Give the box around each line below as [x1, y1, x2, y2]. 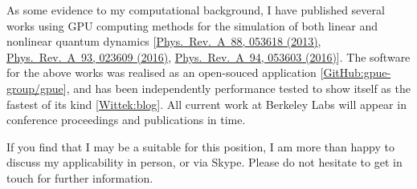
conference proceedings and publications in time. [6, 111, 246, 128]
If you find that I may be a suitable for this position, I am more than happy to [6, 138, 395, 155]
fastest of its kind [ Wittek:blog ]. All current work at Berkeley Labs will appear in [6, 95, 407, 112]
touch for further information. [6, 169, 153, 186]
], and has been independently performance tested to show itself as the [63, 79, 411, 96]
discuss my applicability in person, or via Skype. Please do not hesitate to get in [6, 154, 403, 171]
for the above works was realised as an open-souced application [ [6, 64, 324, 81]
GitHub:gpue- [323, 64, 391, 81]
